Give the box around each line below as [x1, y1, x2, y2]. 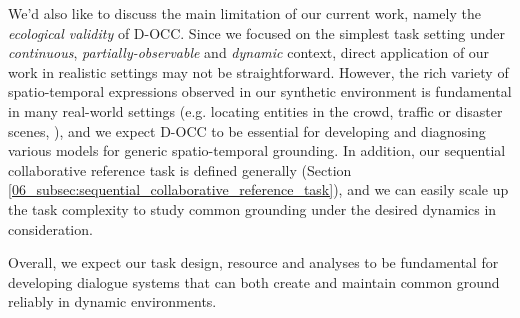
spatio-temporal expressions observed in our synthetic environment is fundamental [8, 81, 512, 102]
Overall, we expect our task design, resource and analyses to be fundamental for [8, 252, 499, 273]
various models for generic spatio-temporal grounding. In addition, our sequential [8, 140, 506, 161]
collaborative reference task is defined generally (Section [8, 159, 352, 180]
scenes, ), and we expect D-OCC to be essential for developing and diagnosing [8, 120, 486, 141]
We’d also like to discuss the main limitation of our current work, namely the [8, 3, 481, 23]
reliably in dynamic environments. [8, 291, 217, 312]
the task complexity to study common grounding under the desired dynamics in [8, 198, 497, 219]
